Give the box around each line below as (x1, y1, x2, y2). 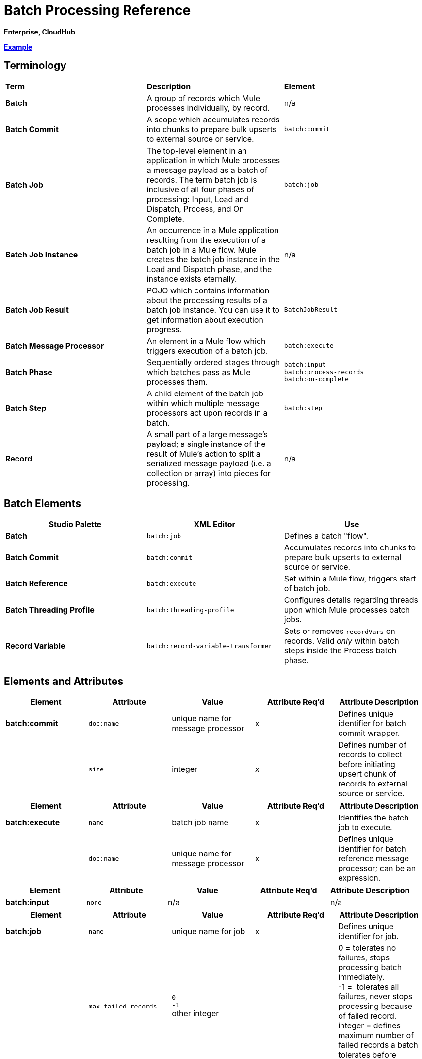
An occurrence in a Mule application (146, 225, 279, 235)
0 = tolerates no (338, 943, 396, 953)
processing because (338, 1001, 413, 1011)
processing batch (338, 962, 402, 973)
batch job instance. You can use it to (146, 305, 280, 315)
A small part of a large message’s (146, 429, 268, 439)
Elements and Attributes (4, 675, 124, 687)
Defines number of (338, 740, 406, 750)
